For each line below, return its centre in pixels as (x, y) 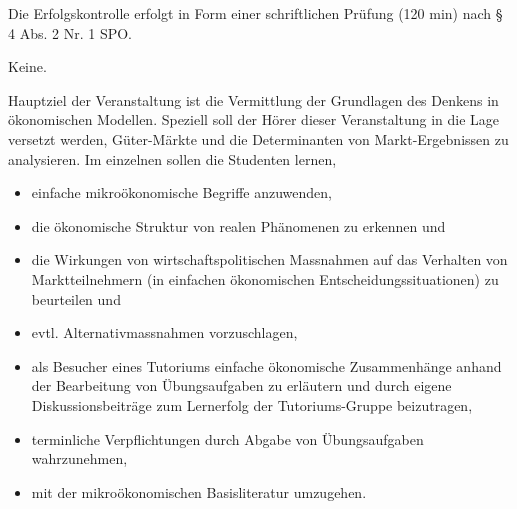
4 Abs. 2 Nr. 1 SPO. (70, 32)
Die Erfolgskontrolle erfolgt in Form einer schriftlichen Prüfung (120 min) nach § (255, 13)
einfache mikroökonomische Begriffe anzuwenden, (181, 192)
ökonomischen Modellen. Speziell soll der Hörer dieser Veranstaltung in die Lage (254, 119)
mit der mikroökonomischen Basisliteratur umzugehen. (199, 491)
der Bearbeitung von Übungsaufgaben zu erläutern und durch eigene (241, 385)
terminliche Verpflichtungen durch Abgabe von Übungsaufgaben (227, 438)
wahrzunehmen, (79, 458)
